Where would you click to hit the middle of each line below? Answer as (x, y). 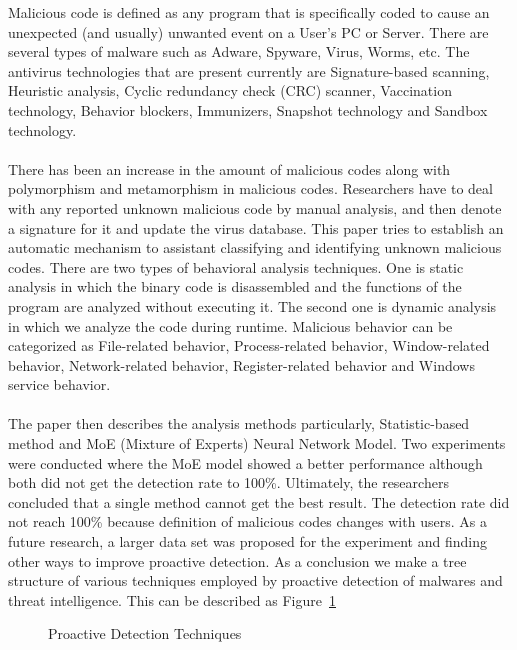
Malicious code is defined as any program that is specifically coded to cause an (249, 12)
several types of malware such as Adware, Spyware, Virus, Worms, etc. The (239, 51)
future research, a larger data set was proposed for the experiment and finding (247, 541)
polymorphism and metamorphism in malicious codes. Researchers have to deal (250, 188)
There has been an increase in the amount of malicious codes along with (229, 168)
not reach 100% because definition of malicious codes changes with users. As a (247, 521)
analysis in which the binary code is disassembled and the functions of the (235, 286)
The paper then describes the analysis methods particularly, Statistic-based (239, 423)
